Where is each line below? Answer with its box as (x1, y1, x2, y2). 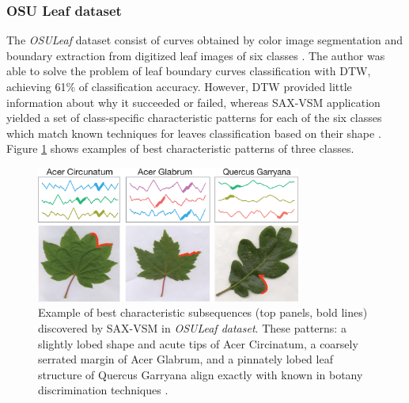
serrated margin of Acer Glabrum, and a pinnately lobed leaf (38, 351, 333, 367)
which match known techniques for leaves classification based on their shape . (6, 124, 381, 141)
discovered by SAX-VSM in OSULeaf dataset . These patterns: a (38, 320, 347, 336)
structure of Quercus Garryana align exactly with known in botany (38, 366, 363, 382)
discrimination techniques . (38, 382, 169, 398)
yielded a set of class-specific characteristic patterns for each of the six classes (6, 109, 382, 126)
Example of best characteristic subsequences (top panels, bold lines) (38, 304, 368, 321)
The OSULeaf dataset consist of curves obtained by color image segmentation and (6, 32, 403, 48)
